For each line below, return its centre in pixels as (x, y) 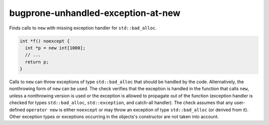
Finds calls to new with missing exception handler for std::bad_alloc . (83, 28)
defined (17, 110)
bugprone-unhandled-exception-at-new (95, 13)
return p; (37, 62)
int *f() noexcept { (45, 41)
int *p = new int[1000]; (55, 48)
